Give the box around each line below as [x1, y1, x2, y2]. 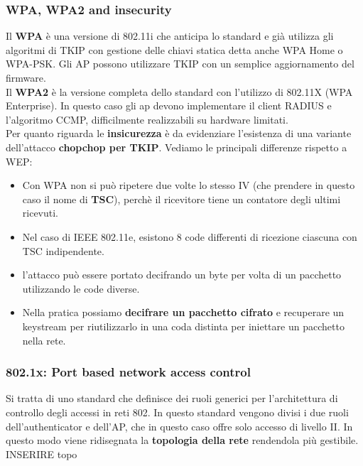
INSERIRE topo [6, 446, 77, 461]
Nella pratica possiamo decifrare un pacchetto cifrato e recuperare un [22, 305, 345, 320]
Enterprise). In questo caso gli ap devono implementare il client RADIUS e [6, 98, 332, 113]
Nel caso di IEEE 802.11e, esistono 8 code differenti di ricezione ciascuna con [22, 229, 357, 244]
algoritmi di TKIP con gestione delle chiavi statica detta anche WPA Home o [6, 42, 343, 57]
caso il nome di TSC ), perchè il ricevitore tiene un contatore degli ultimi [22, 191, 341, 206]
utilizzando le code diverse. [22, 281, 140, 296]
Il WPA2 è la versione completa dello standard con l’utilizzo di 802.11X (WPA [6, 84, 353, 99]
